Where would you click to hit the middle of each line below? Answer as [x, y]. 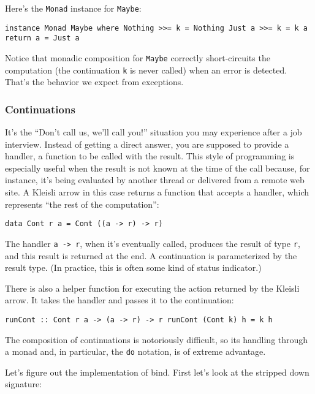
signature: [24, 384]
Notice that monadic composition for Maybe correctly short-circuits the [138, 57]
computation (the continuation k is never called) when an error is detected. [146, 70]
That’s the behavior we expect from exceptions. [94, 82]
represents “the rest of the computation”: [82, 204]
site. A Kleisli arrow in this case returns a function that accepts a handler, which [157, 192]
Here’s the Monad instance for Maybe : [73, 8]
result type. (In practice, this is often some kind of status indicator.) [133, 267]
